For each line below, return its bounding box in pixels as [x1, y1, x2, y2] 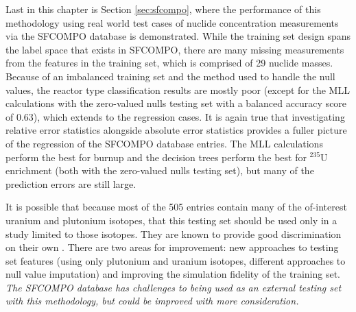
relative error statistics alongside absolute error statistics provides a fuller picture [5, 123, 347, 137]
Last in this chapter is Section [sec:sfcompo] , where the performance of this [5, 2, 321, 16]
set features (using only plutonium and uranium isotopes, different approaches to [5, 253, 346, 267]
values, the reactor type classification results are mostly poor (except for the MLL [5, 82, 350, 97]
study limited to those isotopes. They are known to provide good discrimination [5, 226, 342, 241]
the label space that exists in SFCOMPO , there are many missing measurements [5, 42, 344, 56]
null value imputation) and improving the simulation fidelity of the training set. [5, 267, 340, 281]
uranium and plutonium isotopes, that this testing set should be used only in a [5, 213, 337, 227]
